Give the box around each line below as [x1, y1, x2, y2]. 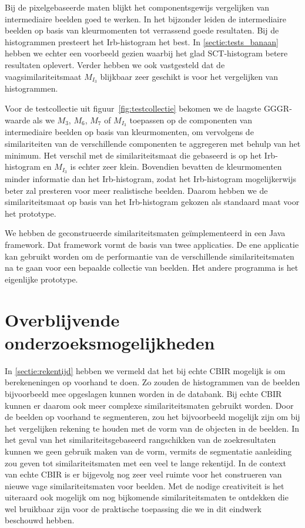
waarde [5, 113, 31, 126]
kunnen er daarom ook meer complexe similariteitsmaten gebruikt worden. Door [5, 399, 294, 411]
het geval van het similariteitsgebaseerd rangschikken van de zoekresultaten [5, 433, 276, 446]
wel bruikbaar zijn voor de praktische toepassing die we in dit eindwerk [5, 502, 262, 514]
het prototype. [5, 207, 56, 219]
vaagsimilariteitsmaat [5, 70, 82, 82]
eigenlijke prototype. [5, 273, 78, 285]
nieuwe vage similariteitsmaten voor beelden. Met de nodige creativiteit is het [5, 479, 284, 492]
